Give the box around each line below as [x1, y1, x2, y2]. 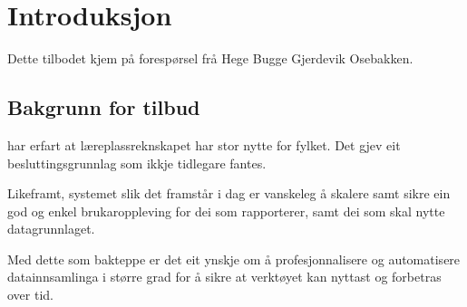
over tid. [7, 285, 54, 304]
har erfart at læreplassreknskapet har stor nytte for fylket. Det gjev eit [7, 135, 401, 154]
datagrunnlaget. [7, 219, 95, 238]
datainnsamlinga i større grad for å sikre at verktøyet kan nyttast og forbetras [7, 267, 442, 286]
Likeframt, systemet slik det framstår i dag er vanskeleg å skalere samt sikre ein [7, 184, 451, 203]
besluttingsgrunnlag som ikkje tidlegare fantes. [7, 153, 267, 172]
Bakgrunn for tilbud [7, 93, 200, 121]
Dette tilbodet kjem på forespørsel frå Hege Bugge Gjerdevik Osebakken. [7, 49, 413, 68]
